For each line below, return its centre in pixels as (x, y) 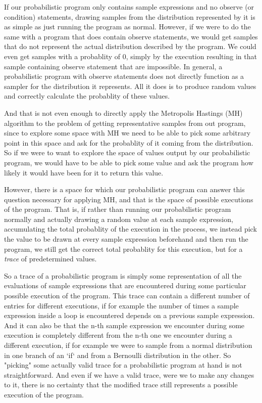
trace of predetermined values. (50, 259)
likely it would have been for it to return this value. (84, 172)
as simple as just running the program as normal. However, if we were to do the (127, 27)
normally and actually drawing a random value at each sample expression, (119, 219)
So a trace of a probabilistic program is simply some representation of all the (123, 275)
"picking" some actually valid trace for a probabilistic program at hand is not (123, 365)
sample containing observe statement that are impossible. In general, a (113, 66)
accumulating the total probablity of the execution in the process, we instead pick (130, 229)
